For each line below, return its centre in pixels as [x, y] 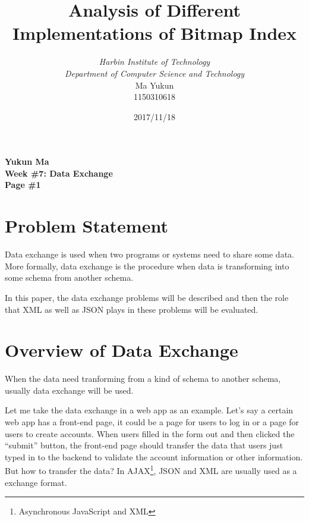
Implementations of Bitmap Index [154, 33]
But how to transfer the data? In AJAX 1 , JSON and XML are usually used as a [151, 470]
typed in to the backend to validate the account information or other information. [154, 456]
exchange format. [36, 482]
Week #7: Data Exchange [59, 173]
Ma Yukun [154, 85]
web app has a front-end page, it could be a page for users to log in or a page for [152, 422]
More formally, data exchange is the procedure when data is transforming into [147, 266]
